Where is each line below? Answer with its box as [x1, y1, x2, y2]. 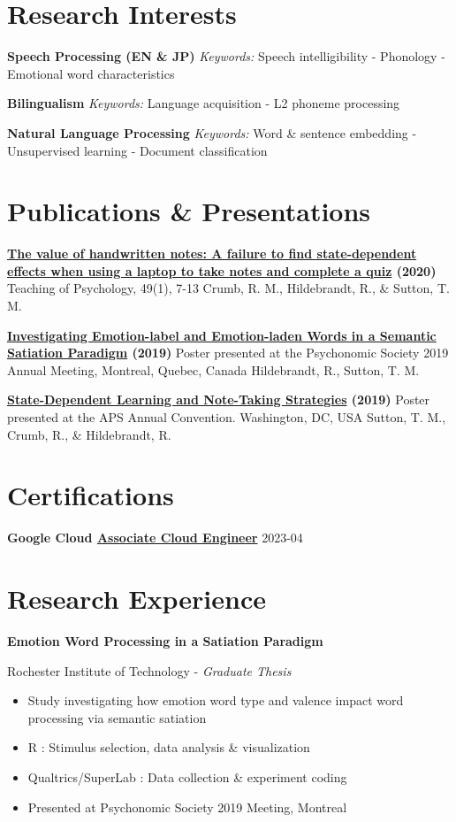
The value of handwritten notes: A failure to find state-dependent [7, 244, 417, 263]
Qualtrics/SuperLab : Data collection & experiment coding [27, 767, 347, 786]
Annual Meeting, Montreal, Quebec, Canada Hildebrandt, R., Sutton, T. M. [7, 360, 420, 379]
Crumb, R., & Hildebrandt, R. [7, 425, 171, 443]
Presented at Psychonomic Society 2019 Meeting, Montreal [27, 797, 347, 816]
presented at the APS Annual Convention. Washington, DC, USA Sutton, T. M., [7, 407, 446, 426]
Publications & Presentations [7, 193, 371, 229]
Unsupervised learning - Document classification [7, 141, 268, 159]
